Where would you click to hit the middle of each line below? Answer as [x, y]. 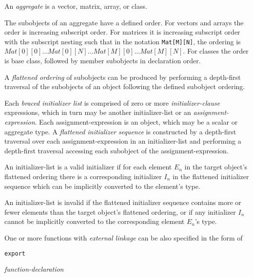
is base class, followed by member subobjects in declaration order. [103, 61]
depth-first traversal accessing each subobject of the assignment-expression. [117, 150]
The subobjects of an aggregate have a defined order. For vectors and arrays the [124, 22]
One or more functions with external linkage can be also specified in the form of [124, 237]
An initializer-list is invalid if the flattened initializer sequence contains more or [123, 202]
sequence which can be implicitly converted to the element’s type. [102, 186]
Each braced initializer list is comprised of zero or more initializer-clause [112, 102]
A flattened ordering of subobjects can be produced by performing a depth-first [123, 77]
